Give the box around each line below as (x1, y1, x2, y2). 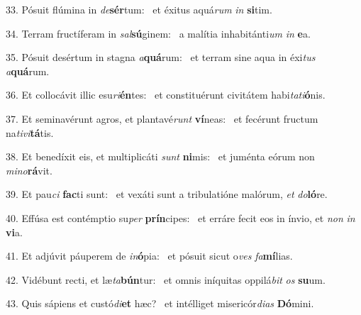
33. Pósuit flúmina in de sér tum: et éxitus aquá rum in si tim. (6, 2, 272, 16)
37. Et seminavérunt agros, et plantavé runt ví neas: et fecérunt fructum (6, 111, 318, 126)
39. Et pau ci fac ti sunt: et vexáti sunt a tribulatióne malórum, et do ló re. (6, 187, 328, 201)
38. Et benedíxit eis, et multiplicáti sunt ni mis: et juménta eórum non (6, 149, 315, 164)
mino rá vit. (6, 162, 52, 177)
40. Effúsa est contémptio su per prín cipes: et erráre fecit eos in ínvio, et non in (6, 210, 355, 225)
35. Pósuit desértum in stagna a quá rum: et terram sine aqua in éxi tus (6, 50, 316, 65)
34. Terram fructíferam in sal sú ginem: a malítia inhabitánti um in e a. (6, 26, 311, 40)
